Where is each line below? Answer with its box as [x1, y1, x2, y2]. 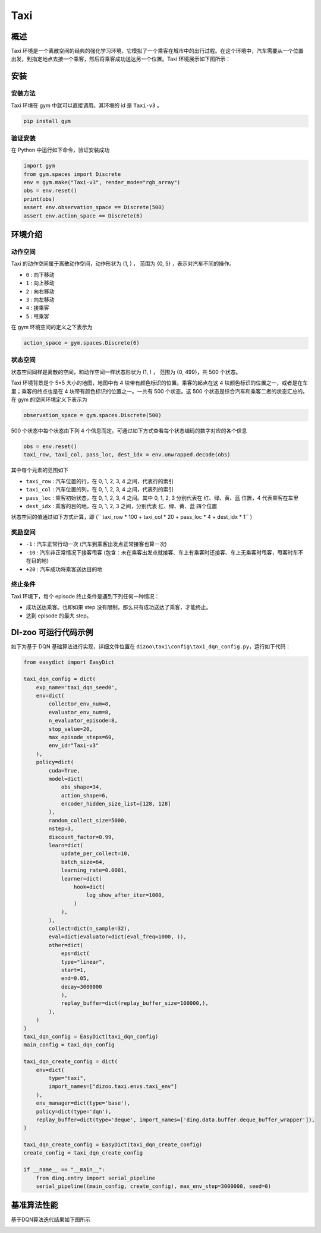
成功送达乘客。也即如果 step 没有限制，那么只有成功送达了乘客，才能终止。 [26, 604, 212, 611]
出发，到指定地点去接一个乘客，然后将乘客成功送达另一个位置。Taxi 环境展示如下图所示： [11, 55, 231, 62]
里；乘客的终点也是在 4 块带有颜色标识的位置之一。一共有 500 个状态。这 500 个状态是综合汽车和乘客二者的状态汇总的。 [11, 387, 309, 395]
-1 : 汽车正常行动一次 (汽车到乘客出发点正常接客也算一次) [26, 541, 167, 548]
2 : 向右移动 [26, 288, 55, 295]
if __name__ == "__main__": [23, 1166, 105, 1173]
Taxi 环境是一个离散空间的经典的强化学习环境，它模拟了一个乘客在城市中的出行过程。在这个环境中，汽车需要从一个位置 [11, 48, 304, 55]
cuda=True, [48, 767, 80, 774]
